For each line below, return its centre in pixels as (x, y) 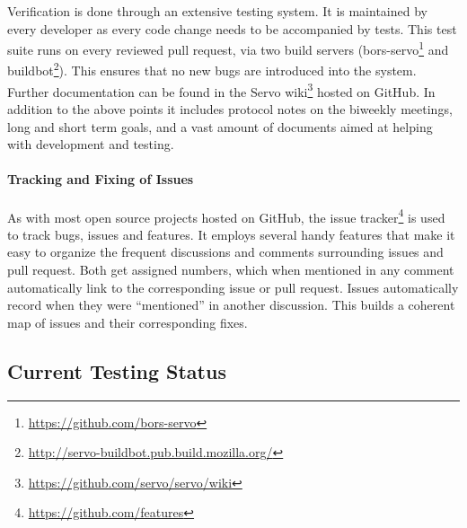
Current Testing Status (117, 370)
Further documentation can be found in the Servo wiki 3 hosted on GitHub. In (221, 90)
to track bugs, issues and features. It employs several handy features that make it (231, 234)
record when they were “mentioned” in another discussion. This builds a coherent (231, 305)
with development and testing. (91, 144)
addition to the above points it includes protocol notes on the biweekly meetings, (230, 108)
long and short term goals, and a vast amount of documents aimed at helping (220, 126)
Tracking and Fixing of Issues (101, 179)
